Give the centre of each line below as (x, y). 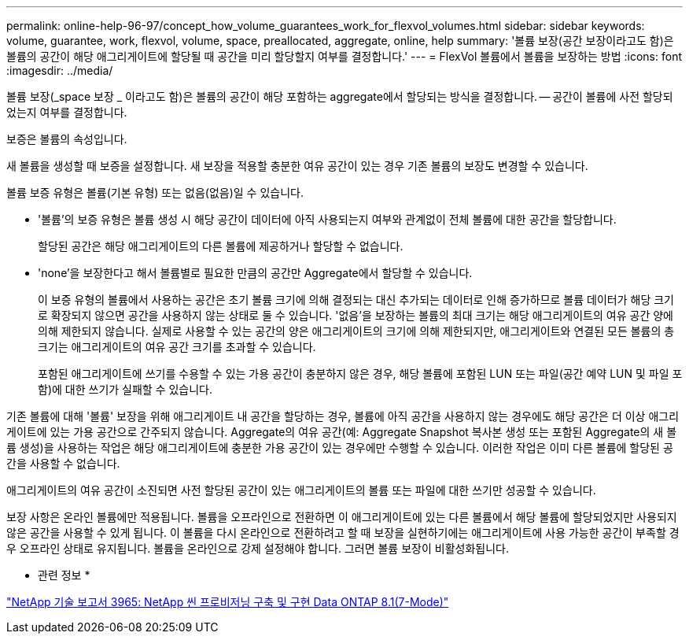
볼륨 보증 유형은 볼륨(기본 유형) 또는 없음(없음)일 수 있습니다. (155, 192)
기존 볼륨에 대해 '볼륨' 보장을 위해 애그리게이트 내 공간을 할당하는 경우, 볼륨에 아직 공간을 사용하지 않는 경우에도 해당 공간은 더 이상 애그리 (343, 416)
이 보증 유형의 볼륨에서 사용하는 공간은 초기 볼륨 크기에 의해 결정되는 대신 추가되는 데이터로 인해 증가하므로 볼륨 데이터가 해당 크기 (356, 300)
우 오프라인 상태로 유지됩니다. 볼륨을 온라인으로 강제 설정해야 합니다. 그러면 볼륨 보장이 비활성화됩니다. (258, 548)
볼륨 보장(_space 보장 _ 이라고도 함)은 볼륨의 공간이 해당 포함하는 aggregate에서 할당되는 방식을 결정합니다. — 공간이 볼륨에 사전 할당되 (340, 96)
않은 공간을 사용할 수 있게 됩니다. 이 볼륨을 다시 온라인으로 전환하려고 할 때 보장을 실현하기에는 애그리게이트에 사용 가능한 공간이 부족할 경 (343, 533)
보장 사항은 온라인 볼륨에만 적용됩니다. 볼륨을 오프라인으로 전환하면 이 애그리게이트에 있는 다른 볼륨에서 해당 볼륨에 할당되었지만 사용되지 (342, 517)
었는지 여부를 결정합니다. (67, 112)
